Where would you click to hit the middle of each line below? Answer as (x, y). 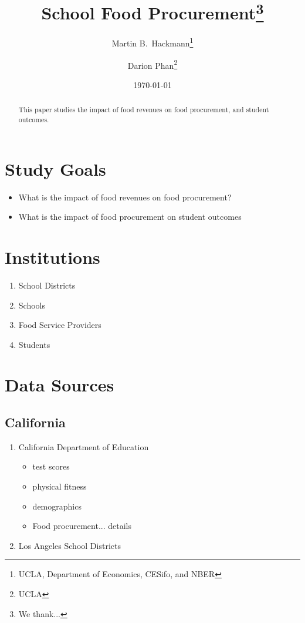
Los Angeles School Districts (70, 545)
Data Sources (60, 385)
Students (34, 344)
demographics (57, 506)
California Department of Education (84, 446)
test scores (51, 466)
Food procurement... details (82, 526)
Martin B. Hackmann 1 (152, 42)
